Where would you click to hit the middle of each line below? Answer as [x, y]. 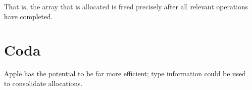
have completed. [28, 16]
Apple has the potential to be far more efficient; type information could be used [125, 74]
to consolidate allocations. [43, 83]
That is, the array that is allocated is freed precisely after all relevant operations [126, 6]
